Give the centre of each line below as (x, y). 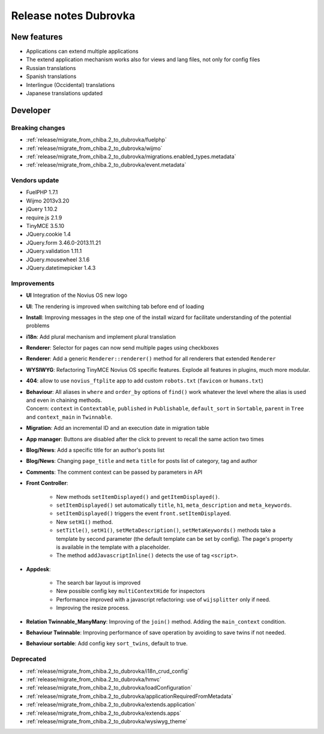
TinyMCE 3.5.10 (45, 226)
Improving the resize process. (93, 608)
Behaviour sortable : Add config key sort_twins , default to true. (107, 643)
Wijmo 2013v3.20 (48, 200)
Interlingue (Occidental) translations (70, 85)
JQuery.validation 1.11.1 (54, 251)
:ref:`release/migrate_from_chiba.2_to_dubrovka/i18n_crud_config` (108, 671)
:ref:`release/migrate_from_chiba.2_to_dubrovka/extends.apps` (104, 713)
